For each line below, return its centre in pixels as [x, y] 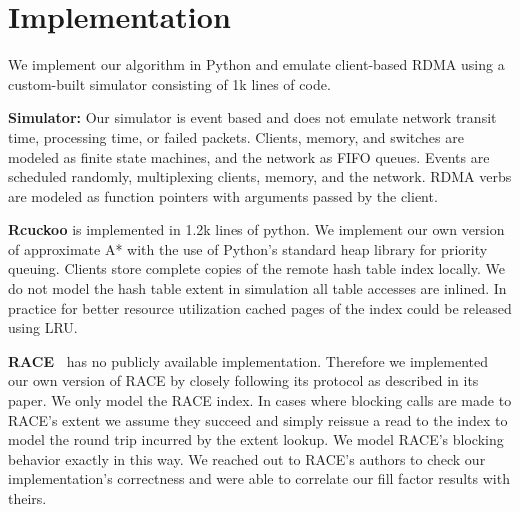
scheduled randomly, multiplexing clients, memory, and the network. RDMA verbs [260, 176]
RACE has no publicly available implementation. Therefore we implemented [248, 360]
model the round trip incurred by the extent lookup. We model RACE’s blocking [256, 439]
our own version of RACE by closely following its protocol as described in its [243, 380]
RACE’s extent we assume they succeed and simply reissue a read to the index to [258, 419]
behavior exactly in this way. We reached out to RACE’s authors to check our [247, 458]
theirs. [27, 498]
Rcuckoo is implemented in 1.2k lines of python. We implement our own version [256, 229]
